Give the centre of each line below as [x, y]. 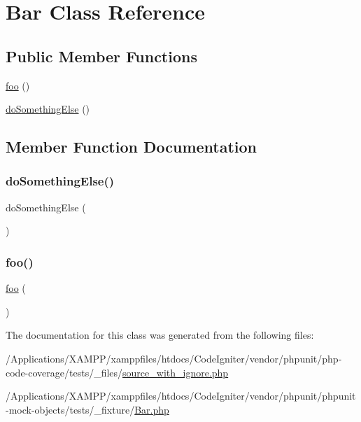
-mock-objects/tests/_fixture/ [70, 409]
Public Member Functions [101, 56]
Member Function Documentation [132, 147]
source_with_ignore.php [176, 372]
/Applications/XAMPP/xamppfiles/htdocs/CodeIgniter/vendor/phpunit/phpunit [181, 396]
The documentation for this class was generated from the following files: [160, 335]
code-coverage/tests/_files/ [64, 372]
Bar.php [152, 409]
